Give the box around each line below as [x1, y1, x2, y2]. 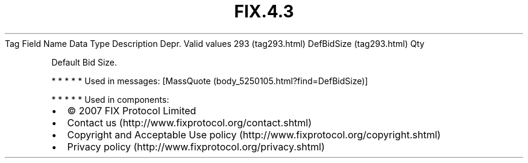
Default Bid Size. [51, 57, 118, 67]
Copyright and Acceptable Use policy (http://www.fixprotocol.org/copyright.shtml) [67, 128, 441, 141]
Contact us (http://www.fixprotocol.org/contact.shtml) [67, 116, 312, 129]
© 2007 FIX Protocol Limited [67, 104, 196, 117]
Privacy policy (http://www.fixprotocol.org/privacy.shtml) [67, 140, 325, 153]
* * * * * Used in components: [51, 94, 169, 105]
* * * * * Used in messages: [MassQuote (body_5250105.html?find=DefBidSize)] [51, 75, 368, 86]
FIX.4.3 [234, 1, 294, 22]
